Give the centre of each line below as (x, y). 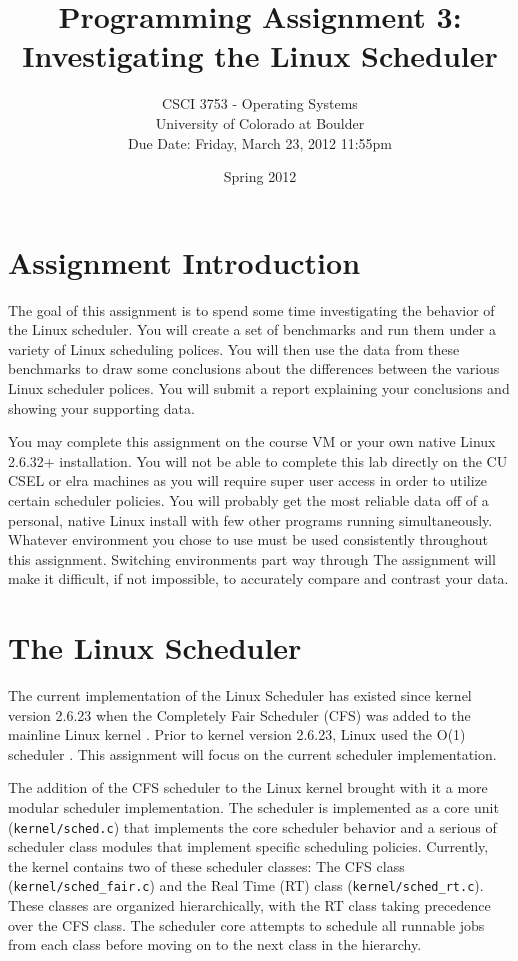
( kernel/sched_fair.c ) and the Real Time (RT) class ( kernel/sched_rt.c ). (246, 885)
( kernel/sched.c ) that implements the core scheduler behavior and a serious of (252, 826)
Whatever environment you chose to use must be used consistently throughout (248, 539)
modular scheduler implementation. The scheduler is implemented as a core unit (253, 807)
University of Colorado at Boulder (260, 122)
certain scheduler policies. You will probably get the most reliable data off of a (248, 499)
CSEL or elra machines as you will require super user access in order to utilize (248, 480)
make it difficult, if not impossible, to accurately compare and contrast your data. (258, 578)
